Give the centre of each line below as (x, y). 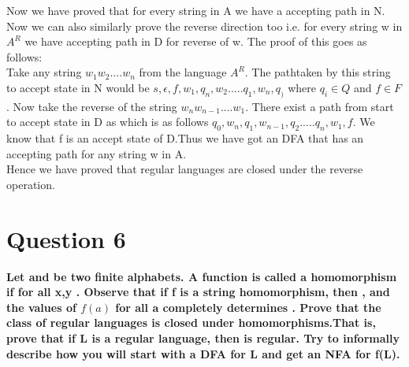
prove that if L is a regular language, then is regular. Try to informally (203, 338)
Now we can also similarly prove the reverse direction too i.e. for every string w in (204, 26)
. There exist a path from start (320, 106)
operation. (31, 184)
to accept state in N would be (78, 87)
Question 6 (66, 238)
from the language (183, 72)
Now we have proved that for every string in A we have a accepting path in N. (196, 10)
